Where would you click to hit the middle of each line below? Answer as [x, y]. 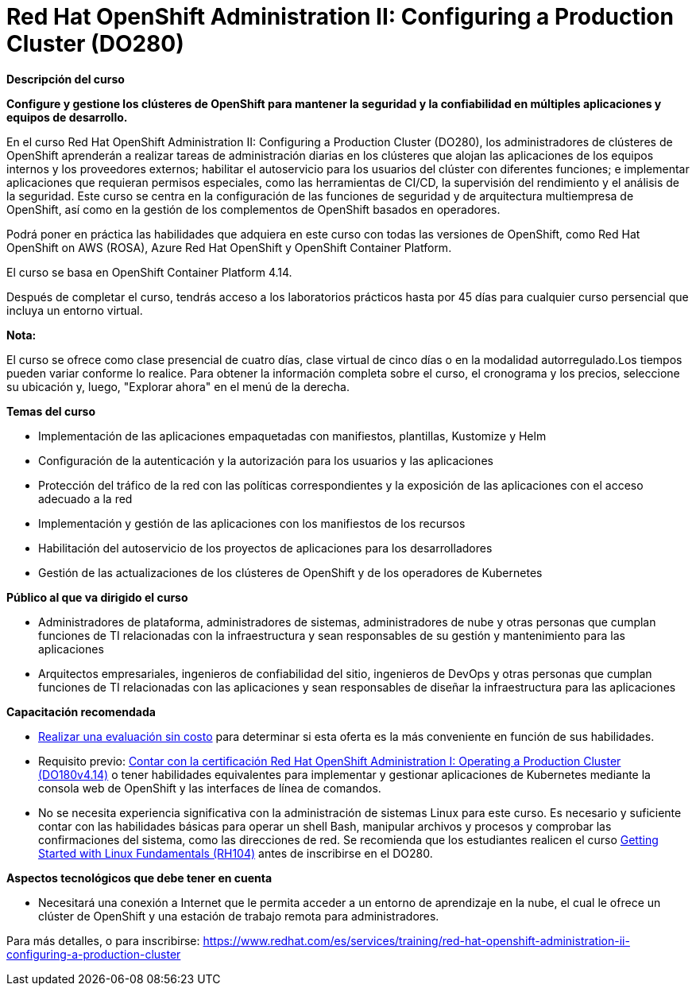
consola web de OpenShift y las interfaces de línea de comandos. [210, 788]
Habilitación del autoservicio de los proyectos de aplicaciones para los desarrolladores [265, 548]
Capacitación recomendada [81, 711]
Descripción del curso [66, 79]
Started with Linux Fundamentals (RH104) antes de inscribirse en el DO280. [236, 853]
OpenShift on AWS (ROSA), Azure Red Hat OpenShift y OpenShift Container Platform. [229, 247]
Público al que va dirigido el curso [97, 597]
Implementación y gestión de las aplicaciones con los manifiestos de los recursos [252, 523]
